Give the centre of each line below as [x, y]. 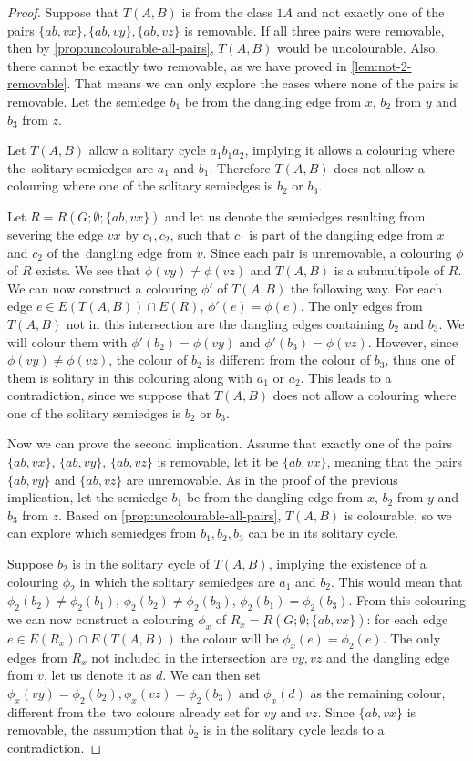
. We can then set [211, 675]
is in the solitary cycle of [141, 564]
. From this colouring [407, 600]
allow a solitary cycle [147, 150]
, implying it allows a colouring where [350, 150]
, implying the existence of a [347, 564]
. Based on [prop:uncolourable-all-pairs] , [170, 514]
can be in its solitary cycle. [324, 533]
